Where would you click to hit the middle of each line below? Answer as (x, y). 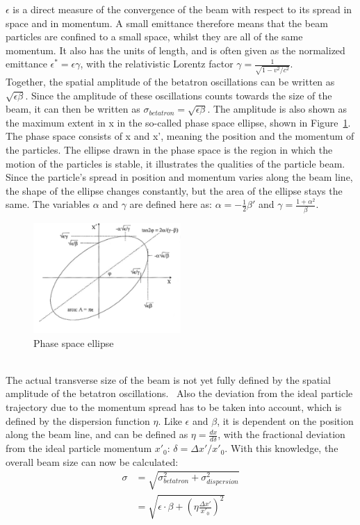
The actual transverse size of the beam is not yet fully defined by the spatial (168, 379)
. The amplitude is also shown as (277, 109)
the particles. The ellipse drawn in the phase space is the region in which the (169, 150)
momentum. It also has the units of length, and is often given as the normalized (175, 50)
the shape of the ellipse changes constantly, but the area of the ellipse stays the (174, 190)
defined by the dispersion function (78, 420)
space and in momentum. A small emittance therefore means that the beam (167, 23)
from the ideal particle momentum (79, 448)
